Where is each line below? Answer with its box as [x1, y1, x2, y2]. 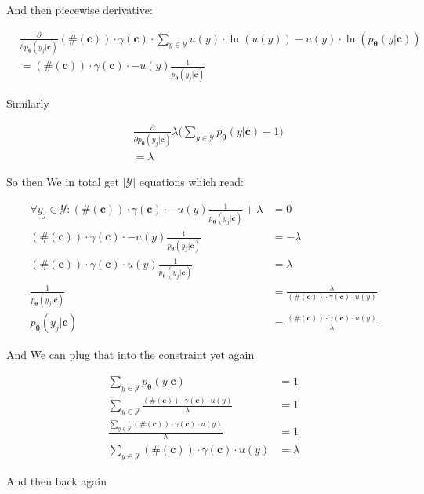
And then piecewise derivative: [6, 2, 153, 17]
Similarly [6, 94, 49, 111]
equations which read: [139, 174, 244, 190]
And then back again [6, 472, 107, 489]
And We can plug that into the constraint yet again [6, 346, 255, 363]
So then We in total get [6, 174, 119, 190]
